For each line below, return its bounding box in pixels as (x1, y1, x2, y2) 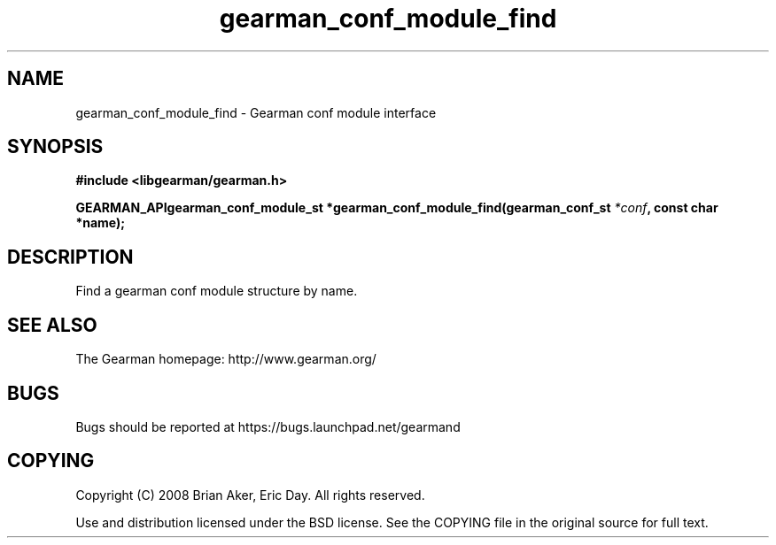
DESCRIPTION (7, 245, 134, 268)
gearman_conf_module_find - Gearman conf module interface (75, 104, 437, 120)
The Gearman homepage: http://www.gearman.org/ (75, 351, 376, 367)
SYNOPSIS (7, 135, 104, 158)
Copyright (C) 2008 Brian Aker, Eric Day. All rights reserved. (75, 487, 425, 503)
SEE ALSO (7, 313, 97, 336)
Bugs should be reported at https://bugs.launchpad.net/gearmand (75, 418, 461, 434)
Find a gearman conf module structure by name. (75, 283, 358, 299)
